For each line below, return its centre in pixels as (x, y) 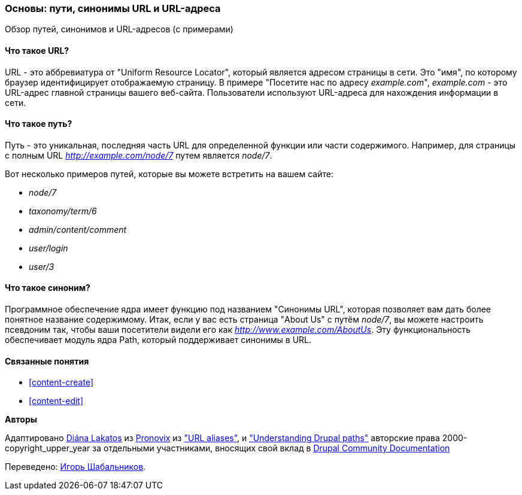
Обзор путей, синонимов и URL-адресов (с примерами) (119, 29)
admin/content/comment (78, 229)
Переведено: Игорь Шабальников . (75, 467)
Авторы (21, 420)
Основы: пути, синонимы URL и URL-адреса (113, 8)
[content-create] (61, 382)
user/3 (42, 266)
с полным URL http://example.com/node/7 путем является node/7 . (139, 155)
